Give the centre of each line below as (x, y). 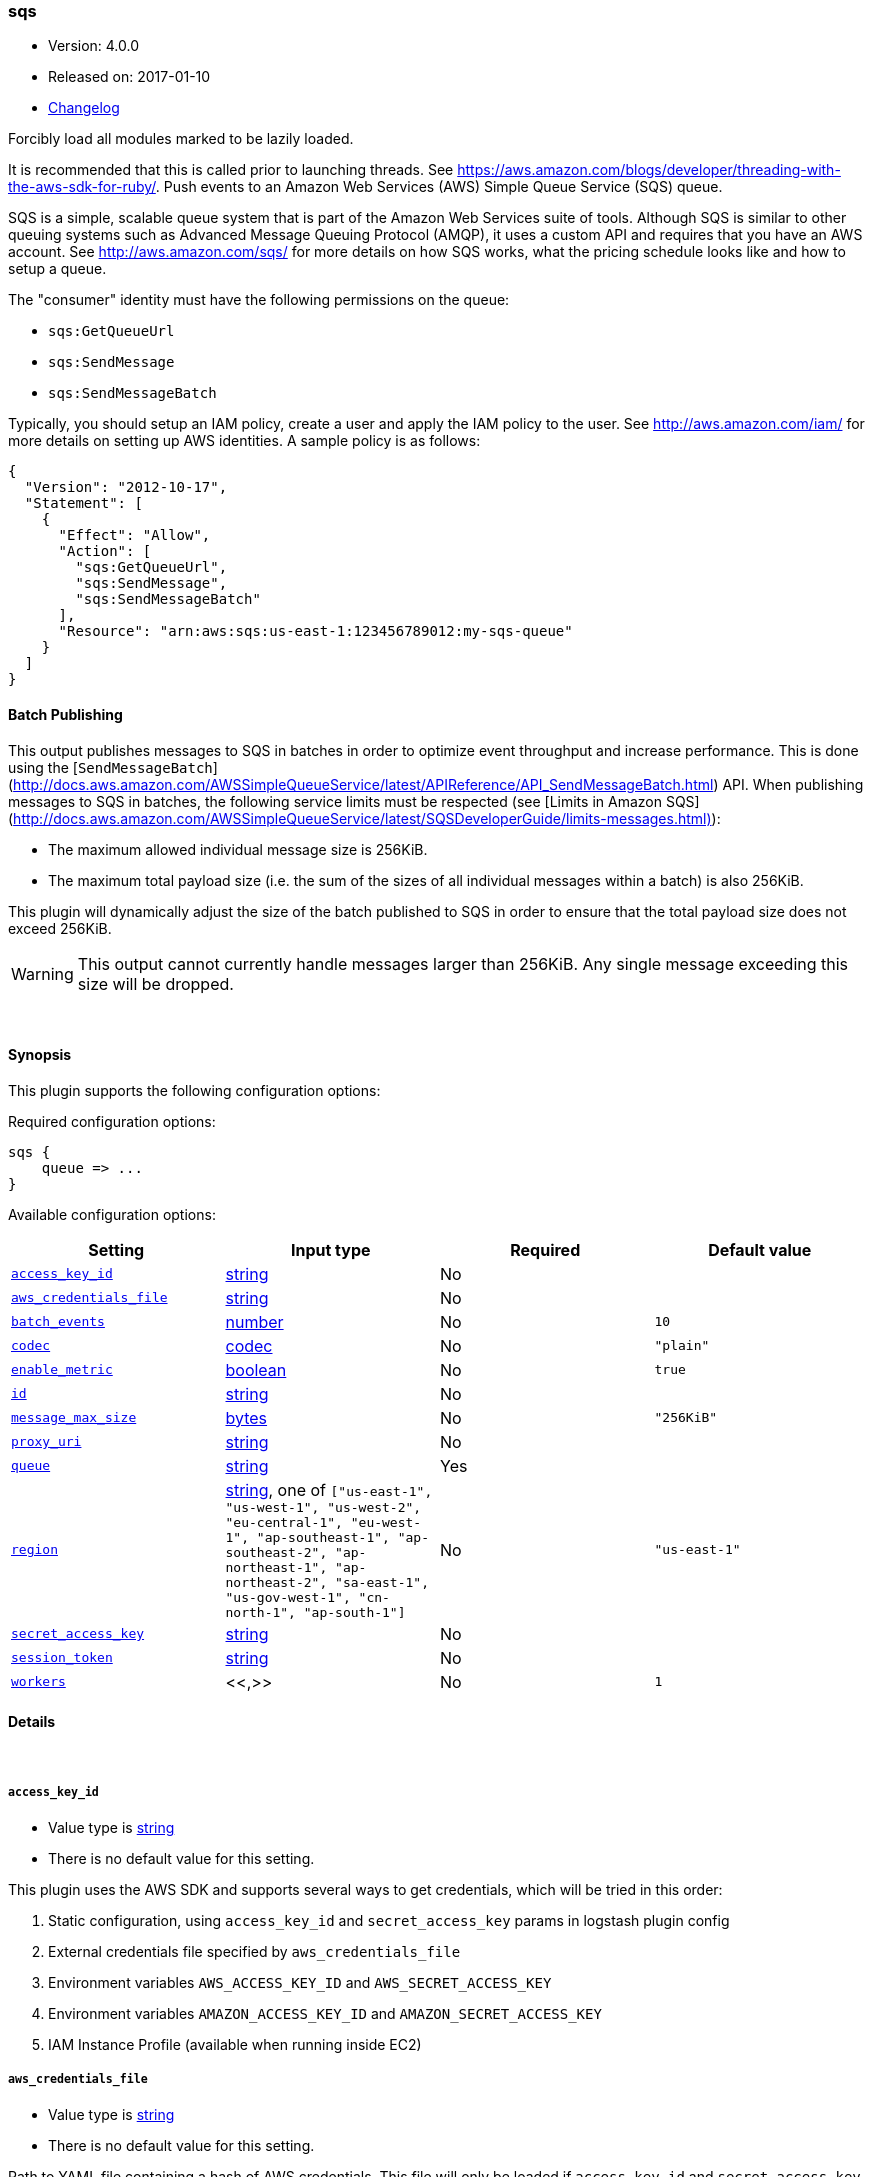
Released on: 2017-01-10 (129, 77)
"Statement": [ (83, 503)
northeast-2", (276, 1582)
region (34, 1550)
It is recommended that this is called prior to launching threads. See (231, 170)
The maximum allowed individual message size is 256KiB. (238, 849)
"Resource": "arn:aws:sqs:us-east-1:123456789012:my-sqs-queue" (315, 631)
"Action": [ (105, 551)
